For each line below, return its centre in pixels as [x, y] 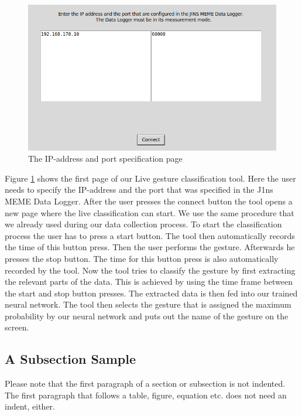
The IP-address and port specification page [105, 158]
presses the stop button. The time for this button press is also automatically [142, 258]
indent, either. [30, 406]
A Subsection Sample [70, 359]
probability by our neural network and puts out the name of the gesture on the [147, 316]
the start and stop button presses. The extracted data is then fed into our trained [151, 293]
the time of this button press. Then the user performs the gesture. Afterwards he [150, 247]
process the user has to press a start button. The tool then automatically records [150, 235]
